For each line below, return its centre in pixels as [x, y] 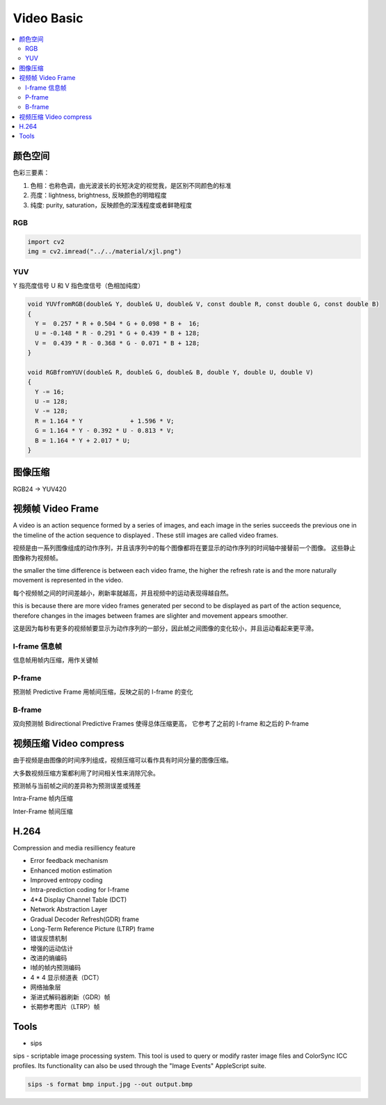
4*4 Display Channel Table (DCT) [79, 899]
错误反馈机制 [49, 939]
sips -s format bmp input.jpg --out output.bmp [110, 1084]
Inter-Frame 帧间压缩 [43, 811]
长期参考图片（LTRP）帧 [65, 1007]
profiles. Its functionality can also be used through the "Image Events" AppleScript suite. [140, 1065]
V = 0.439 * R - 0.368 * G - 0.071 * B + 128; [118, 343]
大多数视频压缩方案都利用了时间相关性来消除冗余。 [86, 773]
